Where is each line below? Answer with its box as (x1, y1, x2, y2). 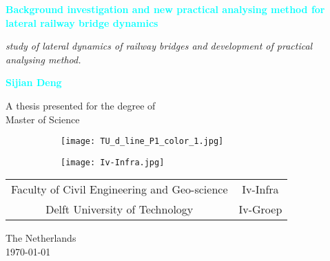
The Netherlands (6, 231, 76, 245)
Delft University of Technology (45, 201, 194, 218)
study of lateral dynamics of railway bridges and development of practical (6, 39, 313, 53)
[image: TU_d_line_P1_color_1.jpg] (61, 136, 224, 147)
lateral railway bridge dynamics (6, 15, 158, 30)
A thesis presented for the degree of (6, 98, 156, 112)
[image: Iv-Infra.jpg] (61, 157, 165, 167)
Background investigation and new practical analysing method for (6, 2, 325, 16)
